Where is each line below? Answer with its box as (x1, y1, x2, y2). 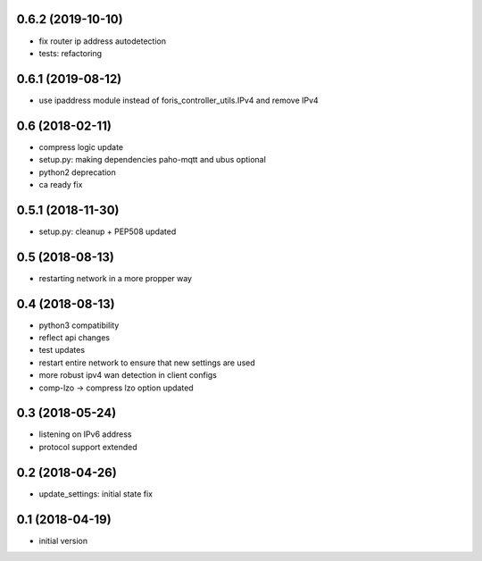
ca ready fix (38, 179, 83, 189)
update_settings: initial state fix (38, 488, 154, 499)
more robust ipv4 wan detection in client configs (38, 370, 218, 381)
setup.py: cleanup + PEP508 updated (38, 226, 177, 237)
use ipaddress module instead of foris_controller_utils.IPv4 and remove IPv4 (38, 95, 319, 105)
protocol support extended (38, 441, 137, 452)
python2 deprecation (38, 166, 116, 178)
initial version (38, 535, 88, 546)
